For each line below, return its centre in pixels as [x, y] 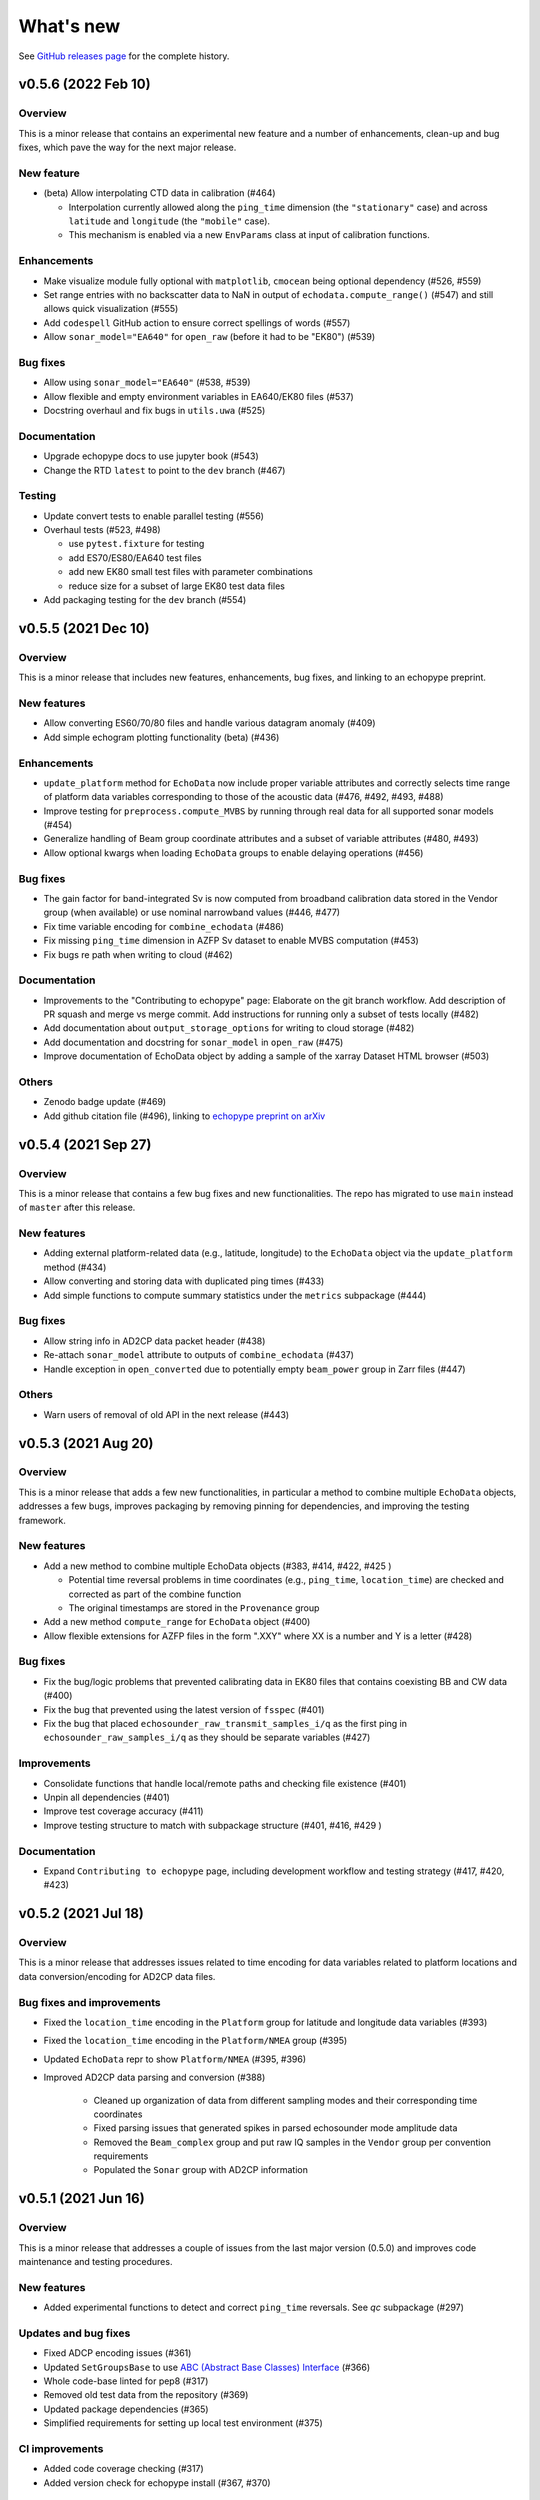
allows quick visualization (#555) [111, 309]
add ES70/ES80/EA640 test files [135, 557]
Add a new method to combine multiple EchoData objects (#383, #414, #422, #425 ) [217, 1566]
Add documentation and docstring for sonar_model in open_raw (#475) [193, 1042]
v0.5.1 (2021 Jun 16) [81, 2198]
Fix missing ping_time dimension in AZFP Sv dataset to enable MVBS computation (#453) [231, 941]
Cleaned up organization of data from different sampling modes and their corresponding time [285, 2100]
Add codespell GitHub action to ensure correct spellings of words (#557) [197, 322]
